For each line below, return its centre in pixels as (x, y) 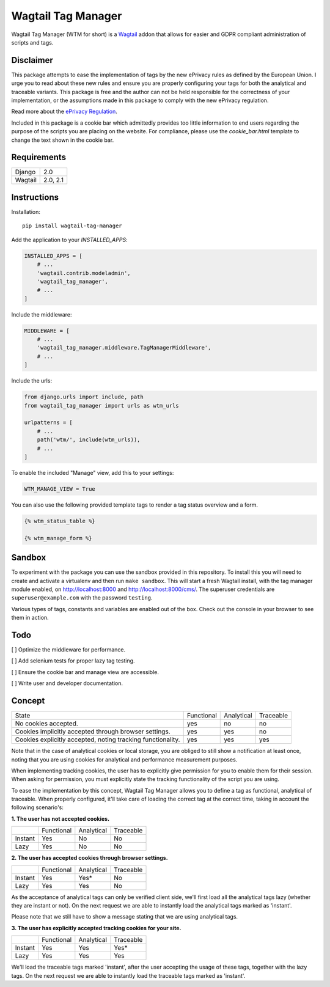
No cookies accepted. (47, 724)
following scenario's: (38, 807)
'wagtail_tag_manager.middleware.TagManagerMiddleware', (124, 348)
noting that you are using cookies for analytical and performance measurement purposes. (124, 759)
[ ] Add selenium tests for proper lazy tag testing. (73, 661)
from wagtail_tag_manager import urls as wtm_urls (102, 405)
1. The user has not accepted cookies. (61, 818)
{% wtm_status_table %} (60, 521)
